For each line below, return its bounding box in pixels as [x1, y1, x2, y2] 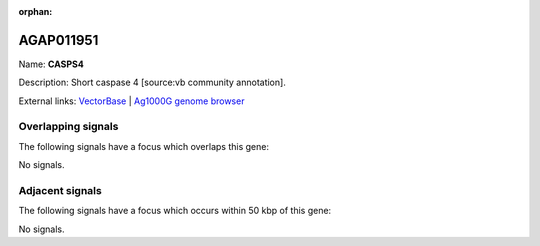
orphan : [18, 6, 53, 17]
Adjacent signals [18, 183, 102, 197]
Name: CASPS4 [18, 58, 84, 70]
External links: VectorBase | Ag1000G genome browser [18, 95, 245, 107]
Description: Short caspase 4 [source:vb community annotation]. [18, 76, 287, 89]
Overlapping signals [18, 120, 119, 134]
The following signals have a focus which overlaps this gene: [18, 140, 270, 152]
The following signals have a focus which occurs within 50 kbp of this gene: [18, 205, 332, 217]
